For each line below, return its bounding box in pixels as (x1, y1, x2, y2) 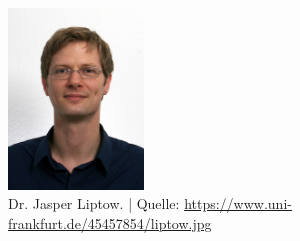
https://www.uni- (184, 193, 292, 214)
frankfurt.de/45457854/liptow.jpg (8, 212, 212, 233)
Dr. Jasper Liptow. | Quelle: (8, 193, 180, 214)
